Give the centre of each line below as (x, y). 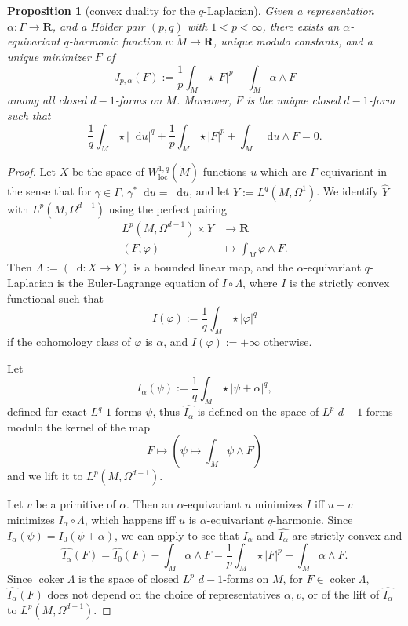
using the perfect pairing (168, 208)
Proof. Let (31, 171)
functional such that (55, 298)
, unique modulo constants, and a (293, 41)
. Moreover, (204, 100)
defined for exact (47, 411)
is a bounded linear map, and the (213, 267)
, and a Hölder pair (98, 25)
